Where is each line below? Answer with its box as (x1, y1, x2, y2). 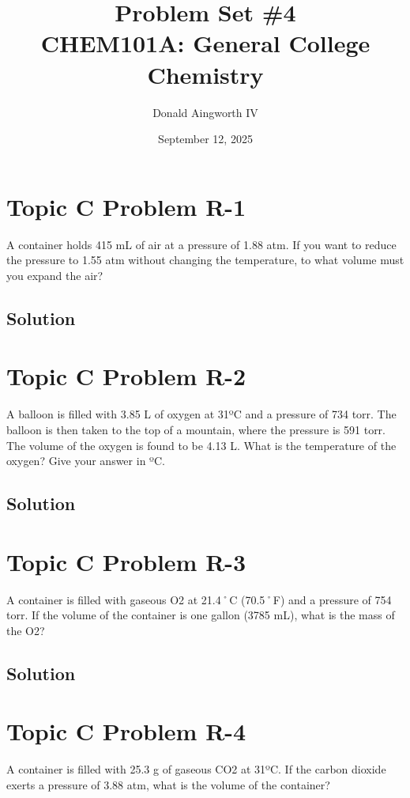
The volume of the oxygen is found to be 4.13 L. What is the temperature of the (6, 437, 397, 453)
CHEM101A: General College (40, 27, 371, 59)
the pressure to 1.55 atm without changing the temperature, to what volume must (6, 252, 404, 268)
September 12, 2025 (158, 130, 253, 147)
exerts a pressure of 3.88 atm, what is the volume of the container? (6, 776, 330, 792)
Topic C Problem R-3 (6, 545, 246, 577)
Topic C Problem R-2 (6, 360, 246, 392)
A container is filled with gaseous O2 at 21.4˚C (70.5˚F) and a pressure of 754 (6, 591, 392, 607)
